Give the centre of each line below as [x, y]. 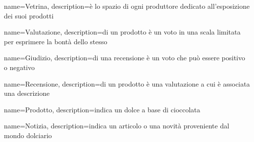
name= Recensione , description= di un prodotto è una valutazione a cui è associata [127, 83]
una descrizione [27, 93]
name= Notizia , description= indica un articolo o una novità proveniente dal [117, 126]
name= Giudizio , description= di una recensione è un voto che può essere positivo [125, 58]
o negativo [19, 67]
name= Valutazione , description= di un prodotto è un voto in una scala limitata [122, 32]
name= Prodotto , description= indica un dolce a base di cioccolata [102, 109]
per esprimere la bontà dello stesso [56, 41]
